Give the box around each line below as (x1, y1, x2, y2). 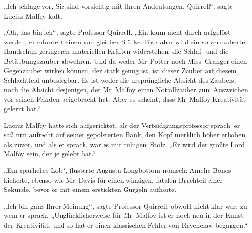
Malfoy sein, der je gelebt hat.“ (4, 148, 96, 159)
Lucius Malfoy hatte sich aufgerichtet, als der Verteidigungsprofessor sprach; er (4, 120, 240, 130)
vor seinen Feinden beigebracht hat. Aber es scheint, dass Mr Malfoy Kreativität (4, 94, 246, 104)
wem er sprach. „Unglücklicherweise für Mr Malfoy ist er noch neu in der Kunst (4, 210, 244, 220)
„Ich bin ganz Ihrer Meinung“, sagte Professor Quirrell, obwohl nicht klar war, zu (4, 200, 247, 211)
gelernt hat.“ (4, 103, 41, 113)
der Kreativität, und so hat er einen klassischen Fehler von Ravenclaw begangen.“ (4, 219, 248, 230)
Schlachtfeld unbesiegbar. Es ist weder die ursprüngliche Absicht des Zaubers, (4, 75, 236, 85)
